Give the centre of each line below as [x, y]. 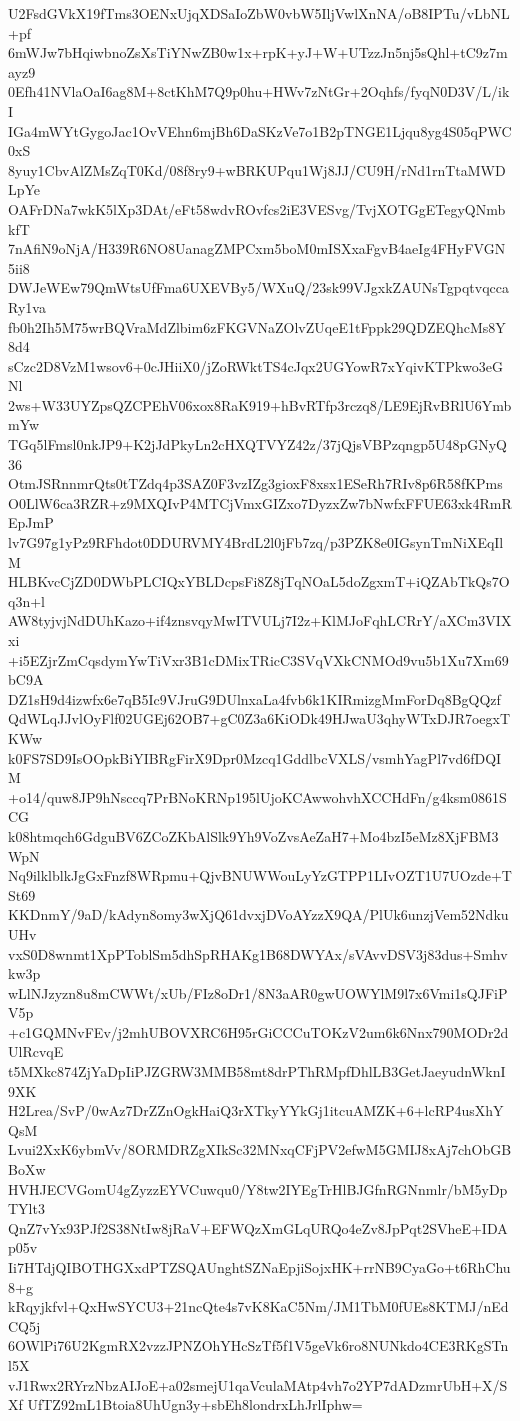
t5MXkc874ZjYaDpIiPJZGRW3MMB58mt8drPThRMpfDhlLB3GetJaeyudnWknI [257, 1071]
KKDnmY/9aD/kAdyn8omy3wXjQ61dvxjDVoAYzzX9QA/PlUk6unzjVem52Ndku [258, 914]
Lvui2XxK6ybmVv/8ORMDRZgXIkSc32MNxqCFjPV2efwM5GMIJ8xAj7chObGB [260, 1149]
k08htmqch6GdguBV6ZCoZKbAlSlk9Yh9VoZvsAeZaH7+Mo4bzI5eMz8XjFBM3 [253, 835]
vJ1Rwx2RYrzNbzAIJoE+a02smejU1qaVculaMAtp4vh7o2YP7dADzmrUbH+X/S [258, 1384]
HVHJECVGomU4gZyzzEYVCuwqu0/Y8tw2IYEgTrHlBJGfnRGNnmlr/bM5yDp [258, 1188]
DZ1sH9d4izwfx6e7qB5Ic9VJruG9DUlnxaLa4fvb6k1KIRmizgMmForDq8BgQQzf [254, 698]
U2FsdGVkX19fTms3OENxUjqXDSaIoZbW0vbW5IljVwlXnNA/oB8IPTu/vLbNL [259, 13]
